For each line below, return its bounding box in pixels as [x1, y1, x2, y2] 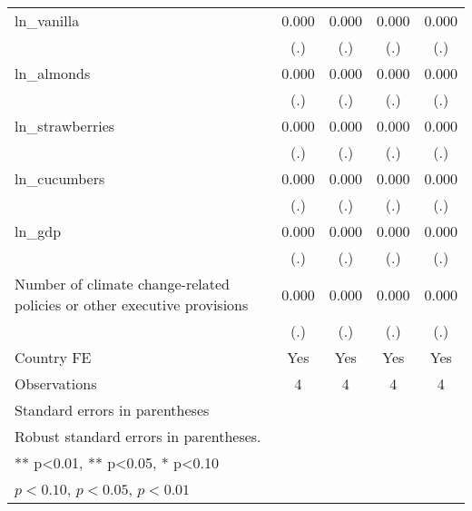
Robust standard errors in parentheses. [15, 426, 261, 447]
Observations [15, 373, 97, 394]
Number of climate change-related [15, 273, 230, 294]
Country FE [15, 347, 92, 368]
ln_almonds [15, 63, 91, 84]
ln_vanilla [15, 10, 80, 31]
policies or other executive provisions [15, 294, 249, 315]
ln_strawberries [15, 115, 115, 136]
